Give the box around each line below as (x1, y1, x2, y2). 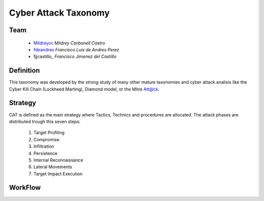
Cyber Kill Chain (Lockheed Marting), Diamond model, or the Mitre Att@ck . (9, 86, 160, 92)
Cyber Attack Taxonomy (9, 7, 110, 18)
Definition (9, 67, 40, 75)
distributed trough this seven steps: (9, 118, 81, 124)
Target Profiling (33, 130, 65, 135)
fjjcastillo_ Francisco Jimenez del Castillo (33, 54, 117, 60)
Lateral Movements (33, 164, 72, 170)
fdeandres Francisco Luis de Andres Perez (33, 46, 119, 52)
